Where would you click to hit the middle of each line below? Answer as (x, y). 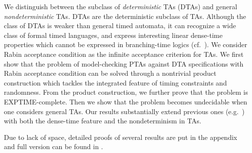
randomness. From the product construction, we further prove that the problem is (126, 92)
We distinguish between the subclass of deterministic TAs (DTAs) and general (121, 6)
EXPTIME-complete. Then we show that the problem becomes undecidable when (126, 101)
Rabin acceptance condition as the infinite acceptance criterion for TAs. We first (124, 54)
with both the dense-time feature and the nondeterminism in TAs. (103, 121)
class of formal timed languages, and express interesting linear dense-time (113, 35)
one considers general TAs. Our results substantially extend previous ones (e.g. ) (124, 111)
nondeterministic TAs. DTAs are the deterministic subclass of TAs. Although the (125, 16)
